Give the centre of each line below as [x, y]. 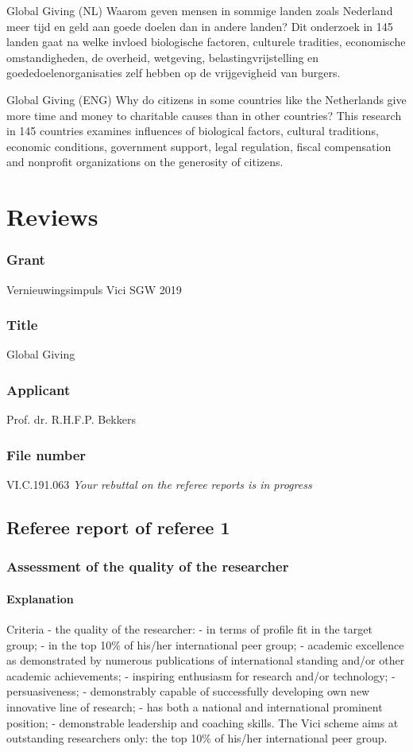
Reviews [52, 217]
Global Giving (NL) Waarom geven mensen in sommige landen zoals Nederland [200, 10]
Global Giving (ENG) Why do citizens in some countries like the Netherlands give [206, 99]
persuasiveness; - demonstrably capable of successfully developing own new [188, 691]
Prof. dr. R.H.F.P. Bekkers [71, 419]
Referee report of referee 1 [118, 527]
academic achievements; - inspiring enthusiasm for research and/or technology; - [201, 675]
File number [46, 454]
